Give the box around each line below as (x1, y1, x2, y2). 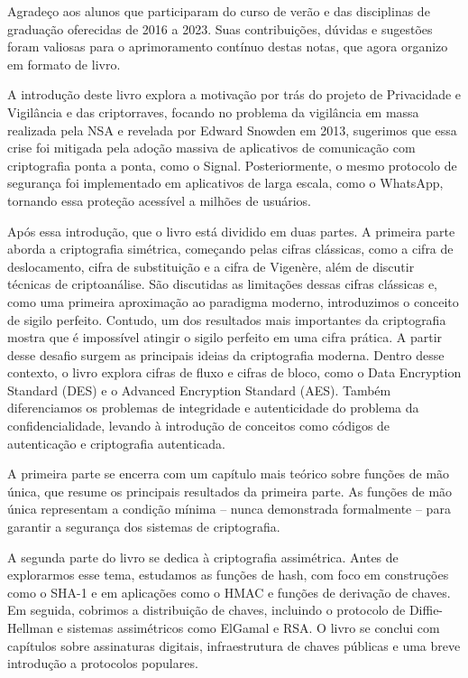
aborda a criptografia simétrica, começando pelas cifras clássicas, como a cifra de (7, 239, 454, 258)
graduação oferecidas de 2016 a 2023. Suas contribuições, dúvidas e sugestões (7, 19, 433, 38)
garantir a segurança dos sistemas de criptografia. (7, 517, 280, 536)
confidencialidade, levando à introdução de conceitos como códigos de (7, 416, 390, 435)
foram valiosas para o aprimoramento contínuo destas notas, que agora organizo (7, 37, 448, 56)
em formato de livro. (7, 54, 121, 73)
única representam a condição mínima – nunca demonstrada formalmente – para (7, 499, 451, 518)
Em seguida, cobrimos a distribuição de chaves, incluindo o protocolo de (7, 600, 406, 619)
